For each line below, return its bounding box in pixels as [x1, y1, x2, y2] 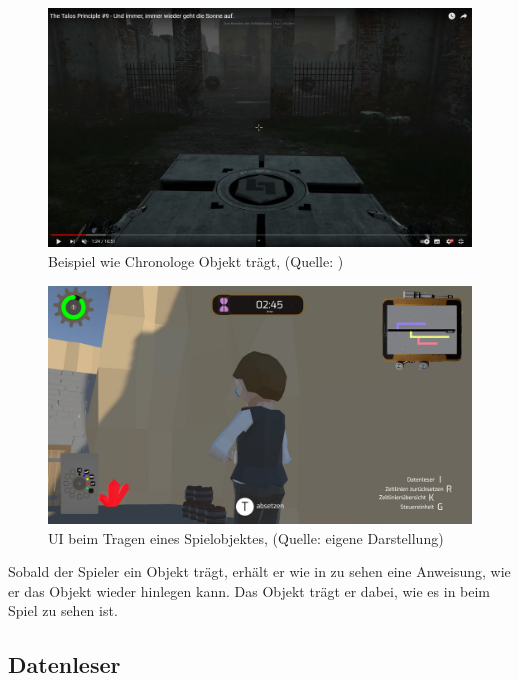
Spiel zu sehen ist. [8, 600, 118, 621]
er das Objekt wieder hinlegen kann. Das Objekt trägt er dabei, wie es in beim [8, 580, 491, 601]
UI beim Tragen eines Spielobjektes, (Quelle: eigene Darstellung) [48, 527, 444, 548]
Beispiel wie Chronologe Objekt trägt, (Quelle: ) [48, 250, 344, 271]
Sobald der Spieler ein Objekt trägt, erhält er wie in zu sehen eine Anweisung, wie [8, 561, 511, 582]
